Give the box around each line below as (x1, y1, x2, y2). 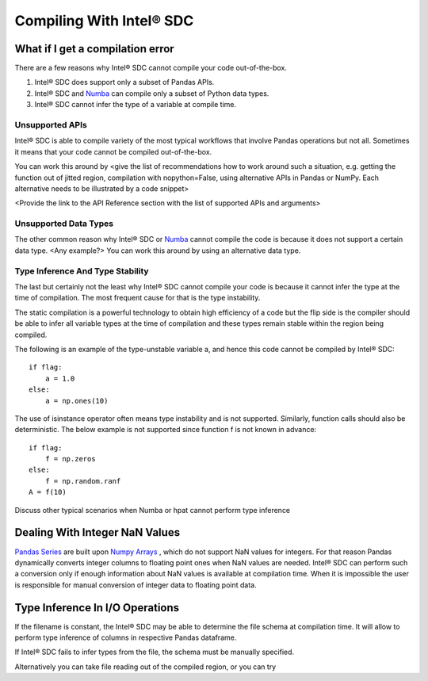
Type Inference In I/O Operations (14, 601, 180, 614)
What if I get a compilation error (14, 42, 174, 55)
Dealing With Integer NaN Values (14, 526, 181, 539)
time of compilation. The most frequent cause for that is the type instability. (14, 293, 261, 303)
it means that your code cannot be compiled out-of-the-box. (14, 147, 212, 156)
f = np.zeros (44, 454, 96, 464)
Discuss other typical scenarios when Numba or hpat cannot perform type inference (14, 505, 291, 515)
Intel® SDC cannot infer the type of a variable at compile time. (34, 100, 237, 109)
